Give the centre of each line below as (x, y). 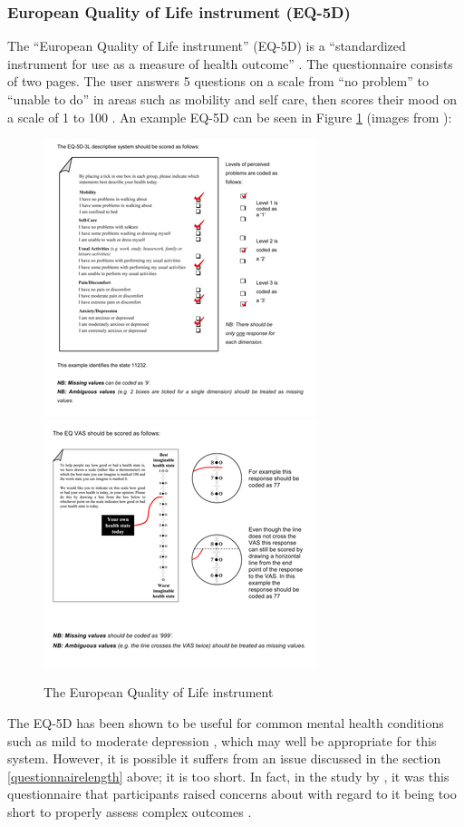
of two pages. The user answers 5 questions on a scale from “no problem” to (218, 81)
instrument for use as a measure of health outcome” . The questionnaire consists (230, 63)
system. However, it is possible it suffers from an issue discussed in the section (224, 758)
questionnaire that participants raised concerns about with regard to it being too (232, 794)
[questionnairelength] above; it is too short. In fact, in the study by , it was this (228, 776)
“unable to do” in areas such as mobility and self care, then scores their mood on (232, 99)
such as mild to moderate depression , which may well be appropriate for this (222, 740)
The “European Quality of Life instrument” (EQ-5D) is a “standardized (207, 46)
